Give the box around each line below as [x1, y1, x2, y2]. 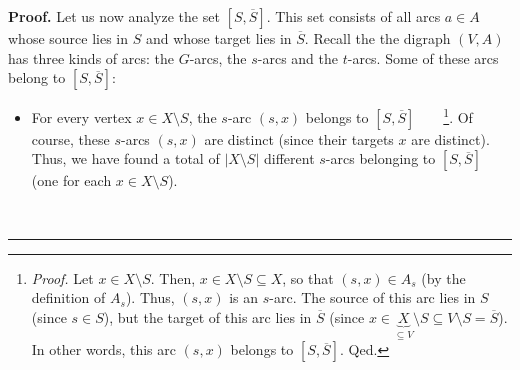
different [264, 148, 315, 169]
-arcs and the [257, 47, 339, 68]
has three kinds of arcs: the [8, 47, 174, 68]
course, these [31, 128, 110, 149]
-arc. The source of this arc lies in [269, 287, 476, 308]
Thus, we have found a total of [31, 148, 220, 169]
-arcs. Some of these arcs [347, 47, 499, 68]
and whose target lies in [145, 28, 292, 48]
